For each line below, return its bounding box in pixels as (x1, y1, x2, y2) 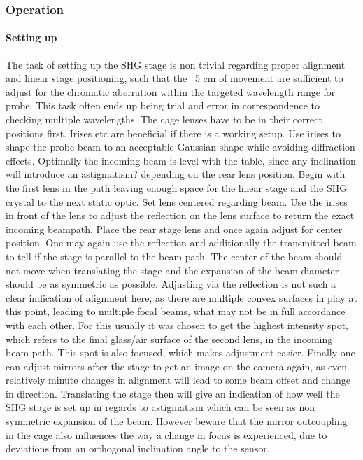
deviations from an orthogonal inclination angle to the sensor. (6, 441, 270, 456)
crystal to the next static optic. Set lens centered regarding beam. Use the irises (6, 194, 348, 209)
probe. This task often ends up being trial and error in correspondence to (6, 98, 320, 113)
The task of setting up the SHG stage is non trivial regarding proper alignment (6, 57, 346, 71)
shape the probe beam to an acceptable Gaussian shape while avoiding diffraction (6, 139, 355, 154)
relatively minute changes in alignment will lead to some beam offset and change (6, 372, 350, 387)
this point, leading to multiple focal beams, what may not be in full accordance (6, 304, 346, 319)
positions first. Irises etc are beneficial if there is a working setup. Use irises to (6, 125, 341, 140)
